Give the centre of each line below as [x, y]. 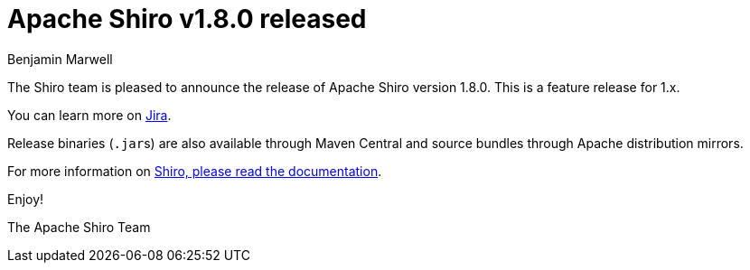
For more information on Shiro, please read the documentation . [195, 171]
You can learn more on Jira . [89, 115]
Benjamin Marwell [60, 59]
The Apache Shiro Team [79, 227]
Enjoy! [26, 199]
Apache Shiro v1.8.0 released [187, 19]
